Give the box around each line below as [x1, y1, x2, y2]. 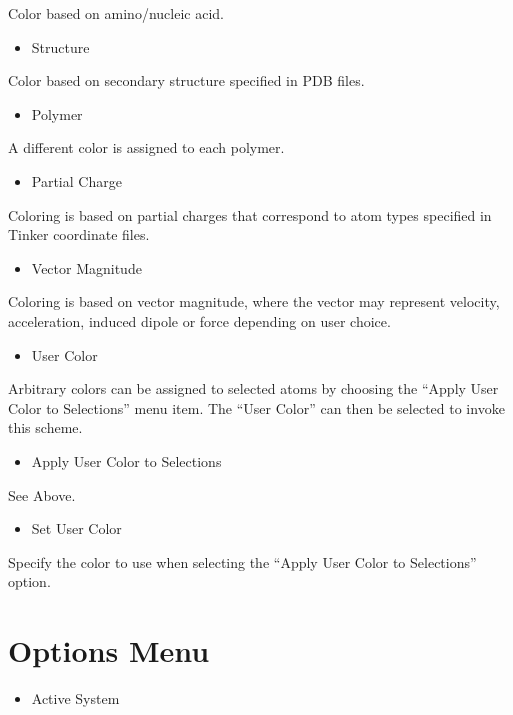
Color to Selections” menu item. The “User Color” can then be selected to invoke [8, 397, 505, 418]
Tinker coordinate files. [8, 224, 150, 245]
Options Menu [8, 630, 210, 671]
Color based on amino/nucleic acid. [8, 3, 224, 23]
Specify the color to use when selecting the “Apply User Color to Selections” [8, 551, 477, 572]
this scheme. [8, 417, 83, 438]
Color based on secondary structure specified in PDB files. [8, 70, 365, 91]
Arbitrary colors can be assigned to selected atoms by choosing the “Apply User [8, 378, 499, 399]
